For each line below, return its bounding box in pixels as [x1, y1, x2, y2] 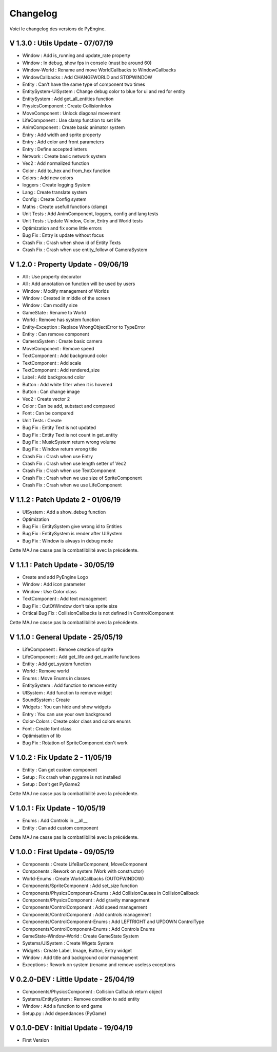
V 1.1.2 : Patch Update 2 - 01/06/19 [9, 496, 121, 504]
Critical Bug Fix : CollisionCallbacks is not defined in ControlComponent [22, 610, 174, 616]
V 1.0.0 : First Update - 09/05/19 [9, 848, 114, 856]
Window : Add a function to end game [22, 1003, 103, 1009]
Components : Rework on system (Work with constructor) [22, 868, 144, 874]
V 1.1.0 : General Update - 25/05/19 [9, 633, 123, 642]
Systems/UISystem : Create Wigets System [22, 940, 114, 946]
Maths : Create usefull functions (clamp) [22, 203, 108, 210]
